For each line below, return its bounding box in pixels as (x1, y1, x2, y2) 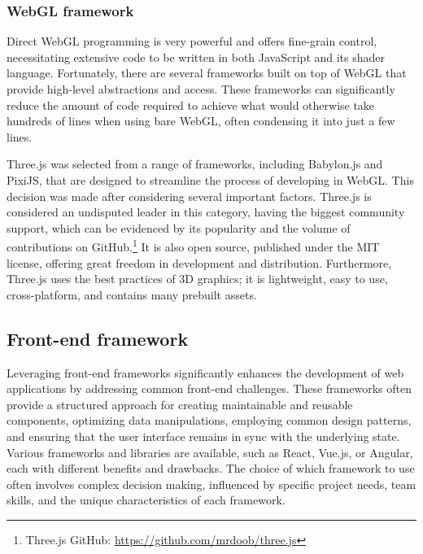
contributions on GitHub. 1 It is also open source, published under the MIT (7, 236, 380, 255)
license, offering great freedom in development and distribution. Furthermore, (7, 254, 392, 271)
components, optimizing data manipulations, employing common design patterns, (7, 412, 412, 429)
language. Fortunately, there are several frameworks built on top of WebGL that (7, 64, 407, 81)
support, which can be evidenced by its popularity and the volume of (7, 219, 351, 236)
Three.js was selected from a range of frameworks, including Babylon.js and (7, 155, 383, 172)
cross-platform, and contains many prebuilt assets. (7, 286, 257, 303)
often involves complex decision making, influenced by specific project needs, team (7, 475, 416, 492)
